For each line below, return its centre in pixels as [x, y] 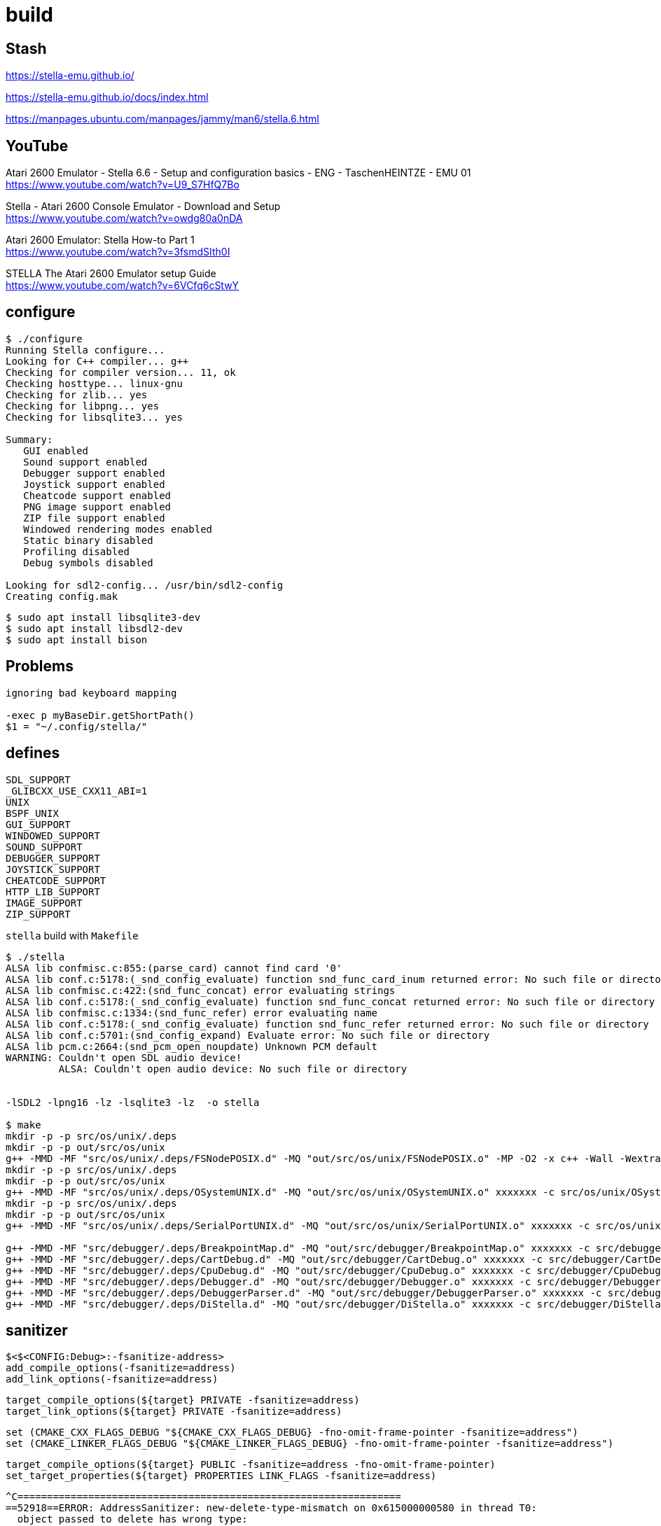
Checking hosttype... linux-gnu [94, 383]
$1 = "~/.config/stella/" [77, 726]
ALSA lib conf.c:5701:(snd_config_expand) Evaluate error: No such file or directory [248, 1035]
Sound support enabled [85, 462]
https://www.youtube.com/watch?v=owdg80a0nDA [124, 218]
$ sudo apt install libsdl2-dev [94, 628]
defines [33, 753]
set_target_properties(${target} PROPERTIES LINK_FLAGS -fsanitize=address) [221, 1476]
